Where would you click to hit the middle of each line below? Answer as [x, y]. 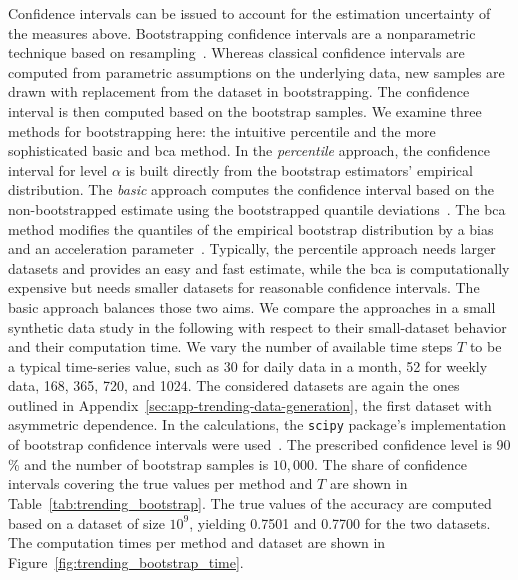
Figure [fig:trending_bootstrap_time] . [126, 561]
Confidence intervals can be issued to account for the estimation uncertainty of [249, 13]
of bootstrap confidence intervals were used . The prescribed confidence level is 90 [259, 444]
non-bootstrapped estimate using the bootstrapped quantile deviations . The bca [257, 208]
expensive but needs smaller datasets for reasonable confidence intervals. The [244, 287]
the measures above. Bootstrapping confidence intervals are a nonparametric [242, 32]
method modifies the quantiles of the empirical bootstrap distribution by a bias [251, 228]
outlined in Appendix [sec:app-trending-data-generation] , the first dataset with [250, 404]
